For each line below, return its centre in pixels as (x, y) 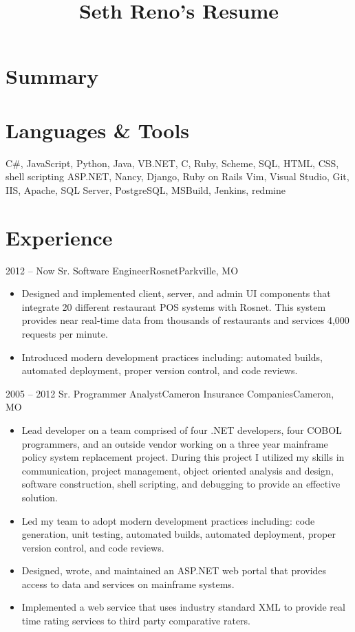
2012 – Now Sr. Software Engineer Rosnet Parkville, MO (122, 270)
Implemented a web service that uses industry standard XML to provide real (183, 607)
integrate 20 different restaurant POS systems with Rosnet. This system (174, 306)
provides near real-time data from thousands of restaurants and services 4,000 (185, 320)
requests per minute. (65, 333)
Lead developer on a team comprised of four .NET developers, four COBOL (182, 429)
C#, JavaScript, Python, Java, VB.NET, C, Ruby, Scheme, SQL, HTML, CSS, (172, 163)
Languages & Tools (98, 130)
